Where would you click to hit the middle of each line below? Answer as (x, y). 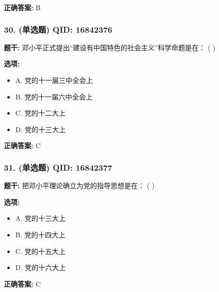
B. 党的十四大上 (40, 234)
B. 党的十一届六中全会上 (54, 96)
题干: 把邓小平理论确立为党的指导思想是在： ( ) (79, 185)
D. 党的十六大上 (41, 267)
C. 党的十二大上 (40, 113)
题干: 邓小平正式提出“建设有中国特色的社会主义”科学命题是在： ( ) (110, 47)
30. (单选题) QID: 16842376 (58, 29)
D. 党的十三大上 (41, 129)
